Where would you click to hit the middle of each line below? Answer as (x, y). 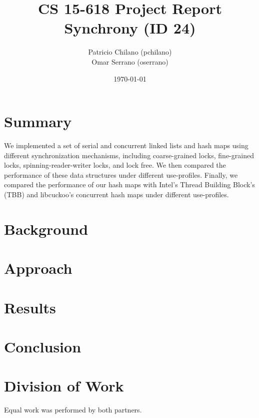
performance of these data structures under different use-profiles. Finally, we (121, 174)
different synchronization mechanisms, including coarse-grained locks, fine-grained (129, 155)
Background (46, 229)
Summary (38, 121)
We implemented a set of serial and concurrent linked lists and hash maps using (126, 145)
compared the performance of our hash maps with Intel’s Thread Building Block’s (129, 184)
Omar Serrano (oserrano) (130, 61)
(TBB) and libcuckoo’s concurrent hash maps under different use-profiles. (116, 194)
